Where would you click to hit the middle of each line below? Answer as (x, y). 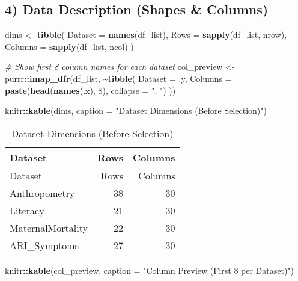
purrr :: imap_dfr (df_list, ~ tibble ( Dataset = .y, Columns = (118, 78)
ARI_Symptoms (44, 245)
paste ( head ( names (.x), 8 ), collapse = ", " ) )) (90, 90)
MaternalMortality (49, 227)
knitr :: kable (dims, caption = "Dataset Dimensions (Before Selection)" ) (136, 110)
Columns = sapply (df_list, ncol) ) (69, 46)
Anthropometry (42, 193)
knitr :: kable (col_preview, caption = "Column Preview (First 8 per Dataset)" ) (150, 270)
